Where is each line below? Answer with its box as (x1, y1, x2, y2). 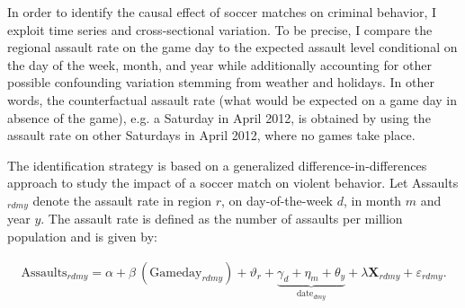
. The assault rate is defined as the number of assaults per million (40, 209, 403, 228)
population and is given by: (7, 226, 157, 245)
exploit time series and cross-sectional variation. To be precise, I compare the (7, 20, 433, 39)
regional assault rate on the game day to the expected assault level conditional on (7, 38, 458, 57)
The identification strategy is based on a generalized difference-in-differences (7, 155, 427, 174)
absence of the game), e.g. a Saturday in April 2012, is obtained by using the (7, 108, 431, 127)
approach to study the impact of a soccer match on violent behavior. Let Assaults (7, 173, 459, 192)
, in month (343, 190, 402, 209)
